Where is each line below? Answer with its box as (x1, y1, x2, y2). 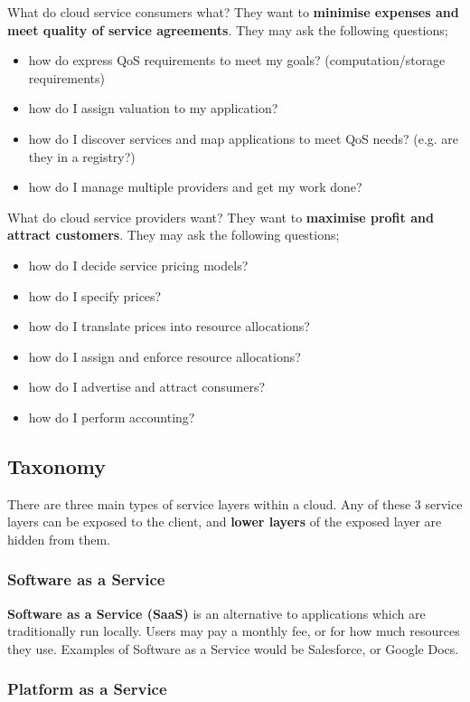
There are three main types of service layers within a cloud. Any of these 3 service (7, 494, 463, 513)
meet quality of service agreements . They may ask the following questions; (7, 20, 448, 39)
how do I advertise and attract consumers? (28, 377, 266, 396)
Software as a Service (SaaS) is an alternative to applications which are (7, 603, 426, 622)
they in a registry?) (28, 147, 136, 166)
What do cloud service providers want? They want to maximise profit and (7, 207, 434, 226)
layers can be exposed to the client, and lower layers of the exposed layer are (7, 512, 442, 531)
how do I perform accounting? (28, 407, 195, 426)
